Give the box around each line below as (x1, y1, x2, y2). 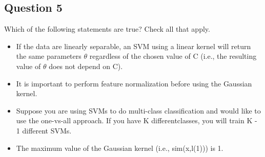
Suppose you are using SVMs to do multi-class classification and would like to (16, 105, 261, 116)
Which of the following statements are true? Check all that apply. (4, 24, 210, 34)
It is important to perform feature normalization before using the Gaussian (16, 78, 252, 88)
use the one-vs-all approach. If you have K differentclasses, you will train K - (16, 115, 257, 126)
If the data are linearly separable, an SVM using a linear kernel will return (16, 40, 251, 51)
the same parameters (16, 51, 81, 61)
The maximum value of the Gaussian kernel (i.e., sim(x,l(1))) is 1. (16, 142, 223, 153)
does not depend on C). (49, 60, 123, 71)
